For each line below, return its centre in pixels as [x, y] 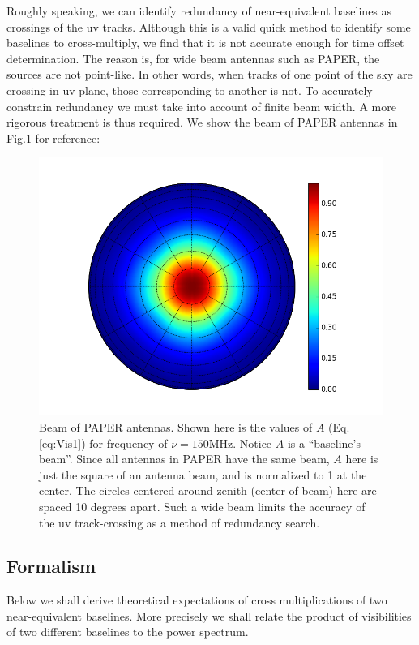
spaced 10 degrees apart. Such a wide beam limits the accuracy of [202, 506]
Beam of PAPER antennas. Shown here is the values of [176, 426]
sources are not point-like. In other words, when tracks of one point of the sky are [209, 74]
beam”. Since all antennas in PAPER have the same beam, [184, 459]
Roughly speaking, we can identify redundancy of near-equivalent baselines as [199, 11]
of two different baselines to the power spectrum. [128, 632]
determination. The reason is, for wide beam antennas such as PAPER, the [193, 58]
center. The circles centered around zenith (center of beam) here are [208, 490]
